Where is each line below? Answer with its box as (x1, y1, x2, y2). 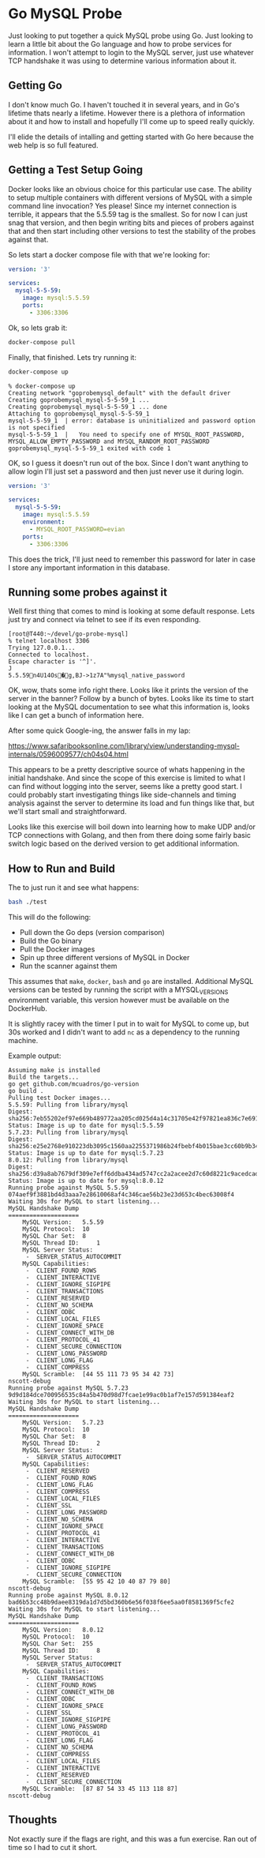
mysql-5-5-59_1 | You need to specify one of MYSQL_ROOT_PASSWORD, (8, 430, 245, 438)
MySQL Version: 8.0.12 (22, 1626, 104, 1634)
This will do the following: (8, 913, 91, 922)
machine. (8, 1035, 39, 1045)
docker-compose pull (8, 338, 77, 346)
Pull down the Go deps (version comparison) (19, 928, 166, 937)
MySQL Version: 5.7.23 (22, 1418, 104, 1426)
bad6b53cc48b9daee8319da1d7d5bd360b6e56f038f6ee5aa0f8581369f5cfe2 (8, 1598, 235, 1606)
